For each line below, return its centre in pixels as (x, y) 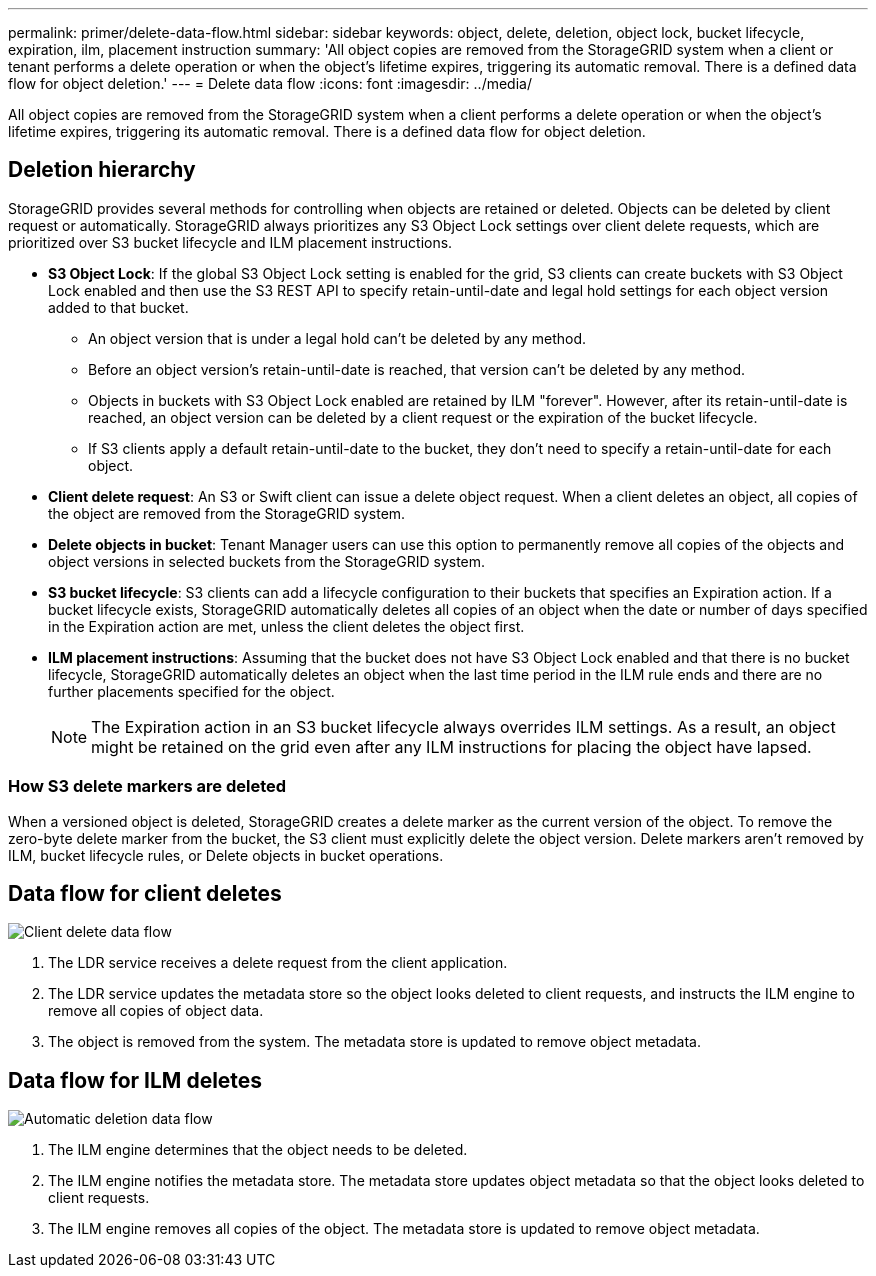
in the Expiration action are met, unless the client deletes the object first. (286, 626)
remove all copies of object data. (156, 1011)
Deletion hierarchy (102, 170)
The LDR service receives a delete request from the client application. (278, 963)
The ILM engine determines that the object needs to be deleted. (258, 1150)
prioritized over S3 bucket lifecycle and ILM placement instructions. (230, 242)
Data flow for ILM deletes (135, 1080)
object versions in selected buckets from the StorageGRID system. (267, 561)
